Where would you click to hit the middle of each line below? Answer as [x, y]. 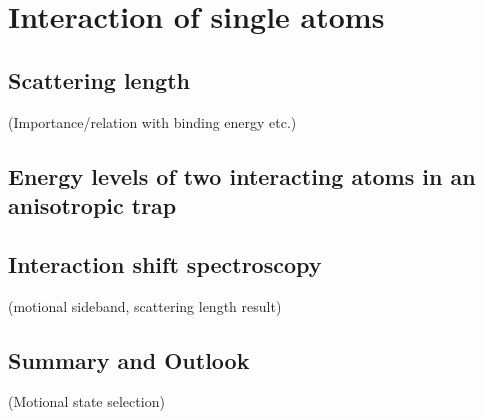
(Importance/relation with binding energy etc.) [152, 121]
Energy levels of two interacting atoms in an [242, 175]
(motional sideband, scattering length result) [145, 305]
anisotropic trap [92, 204]
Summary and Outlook [129, 359]
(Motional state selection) [86, 401]
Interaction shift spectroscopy [165, 263]
